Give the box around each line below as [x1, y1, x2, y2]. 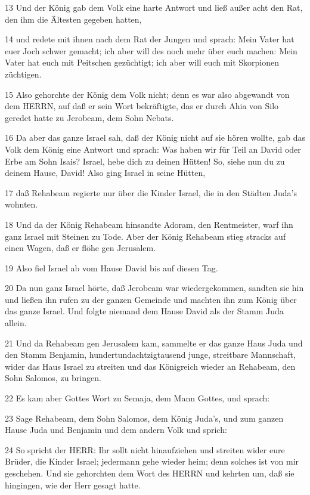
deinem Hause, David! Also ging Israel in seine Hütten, [5, 166, 206, 179]
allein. [5, 317, 27, 329]
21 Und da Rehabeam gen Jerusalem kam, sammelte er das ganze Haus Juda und [5, 336, 303, 349]
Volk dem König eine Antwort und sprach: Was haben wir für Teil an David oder [5, 143, 301, 155]
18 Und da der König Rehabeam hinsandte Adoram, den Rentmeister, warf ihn [5, 218, 293, 230]
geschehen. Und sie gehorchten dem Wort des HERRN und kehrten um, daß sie [5, 467, 294, 479]
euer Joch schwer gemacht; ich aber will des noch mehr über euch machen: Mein [5, 44, 297, 57]
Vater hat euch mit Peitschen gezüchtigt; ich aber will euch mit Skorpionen [5, 56, 280, 69]
